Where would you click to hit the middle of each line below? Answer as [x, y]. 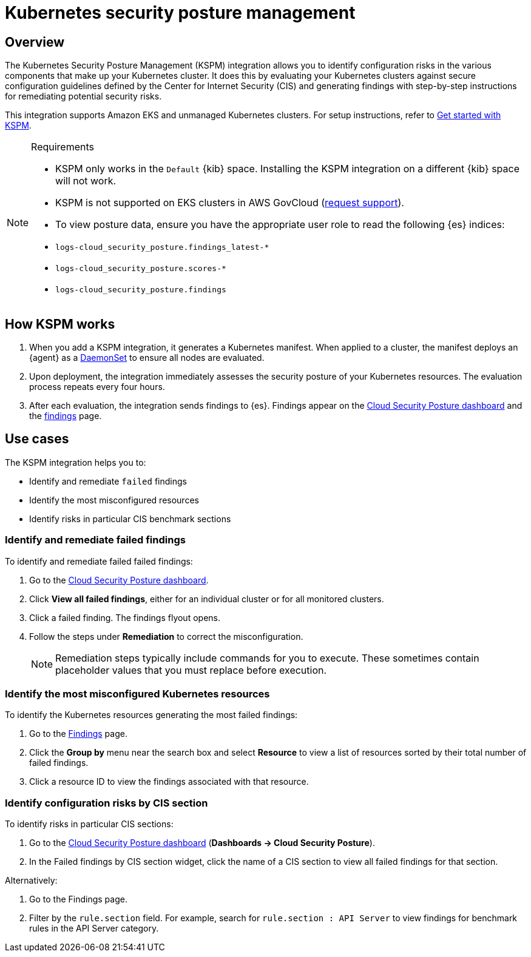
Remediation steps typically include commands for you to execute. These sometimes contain [267, 658]
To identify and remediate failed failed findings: [99, 561]
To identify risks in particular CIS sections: [89, 824]
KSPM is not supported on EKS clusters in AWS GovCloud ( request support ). [230, 203]
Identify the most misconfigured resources [114, 500]
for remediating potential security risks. [83, 96]
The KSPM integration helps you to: [76, 462]
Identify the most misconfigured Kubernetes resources [137, 693]
